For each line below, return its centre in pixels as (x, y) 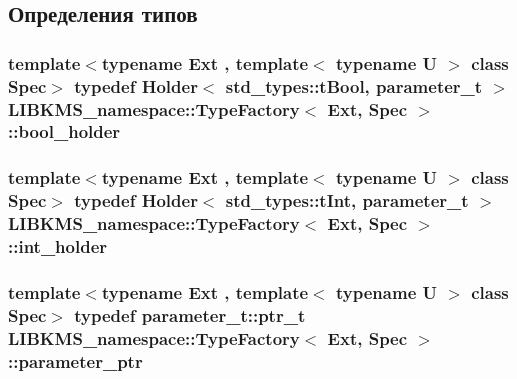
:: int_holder (58, 246)
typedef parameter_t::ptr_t (190, 314)
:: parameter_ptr (75, 360)
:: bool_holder (64, 131)
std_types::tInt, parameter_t (347, 200)
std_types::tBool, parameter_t (354, 85)
